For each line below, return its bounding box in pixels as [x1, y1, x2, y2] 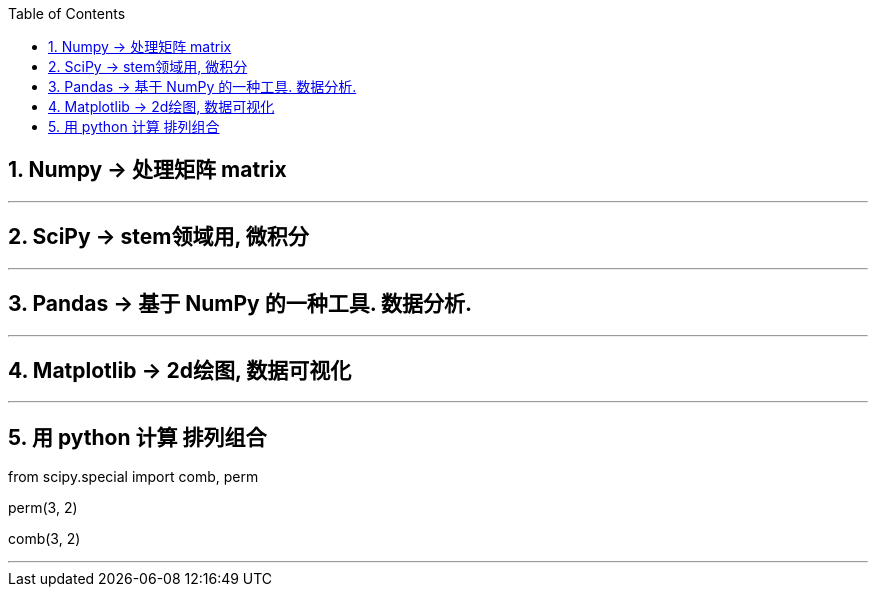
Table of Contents [8, 5, 126, 22]
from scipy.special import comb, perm [8, 468, 259, 486]
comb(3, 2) [8, 530, 81, 548]
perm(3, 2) [8, 499, 78, 517]
